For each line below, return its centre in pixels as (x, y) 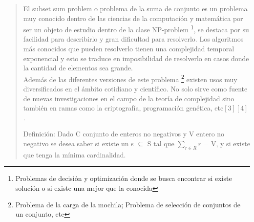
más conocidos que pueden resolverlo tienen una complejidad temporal (129, 49)
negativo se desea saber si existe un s (78, 144)
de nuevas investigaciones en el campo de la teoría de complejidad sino (129, 98)
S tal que (161, 144)
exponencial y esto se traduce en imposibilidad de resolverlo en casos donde (136, 58)
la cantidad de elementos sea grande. (78, 68)
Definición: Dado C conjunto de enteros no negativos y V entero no (124, 134)
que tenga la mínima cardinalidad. (74, 154)
